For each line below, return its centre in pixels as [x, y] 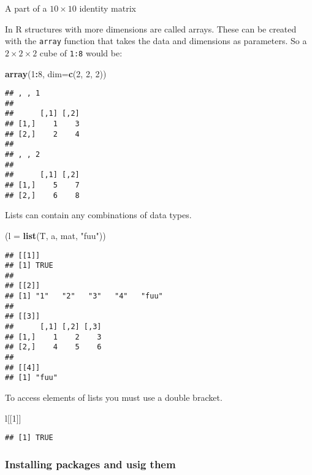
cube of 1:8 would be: [81, 52]
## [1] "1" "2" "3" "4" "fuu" [84, 296]
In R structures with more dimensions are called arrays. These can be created [151, 28]
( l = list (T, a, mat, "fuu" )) [55, 235]
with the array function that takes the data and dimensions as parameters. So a [156, 41]
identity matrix [108, 8]
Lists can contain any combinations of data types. [98, 215]
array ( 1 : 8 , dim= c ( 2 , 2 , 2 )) [56, 73]
